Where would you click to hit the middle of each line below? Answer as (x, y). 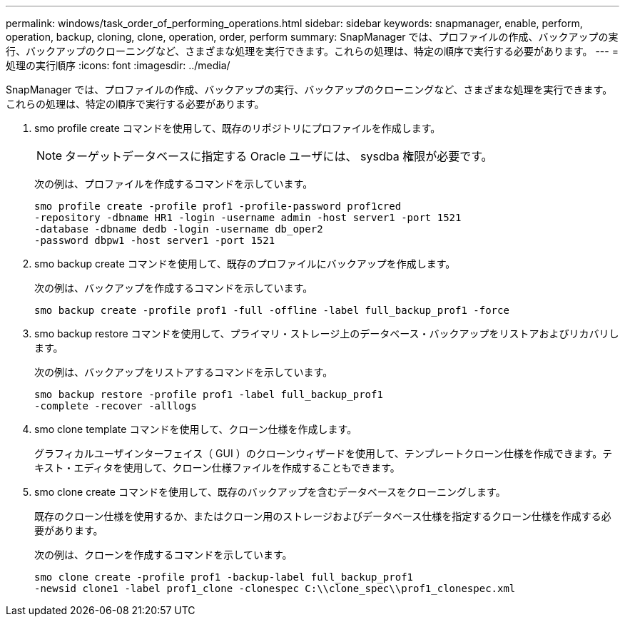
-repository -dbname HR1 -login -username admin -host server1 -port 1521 (248, 218)
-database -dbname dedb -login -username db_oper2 (179, 229)
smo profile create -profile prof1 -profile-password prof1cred (218, 206)
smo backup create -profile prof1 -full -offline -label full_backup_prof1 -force (272, 310)
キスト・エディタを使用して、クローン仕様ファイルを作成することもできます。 (217, 468)
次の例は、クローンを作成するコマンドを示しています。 (163, 555)
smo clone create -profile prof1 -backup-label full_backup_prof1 (224, 577)
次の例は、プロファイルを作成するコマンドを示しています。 (174, 184)
